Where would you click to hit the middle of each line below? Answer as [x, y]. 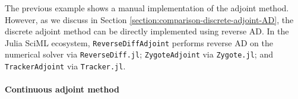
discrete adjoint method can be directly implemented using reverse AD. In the [147, 31]
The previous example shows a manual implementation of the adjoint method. [147, 8]
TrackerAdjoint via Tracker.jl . [65, 66]
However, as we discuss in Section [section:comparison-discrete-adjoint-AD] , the [149, 19]
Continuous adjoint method [62, 89]
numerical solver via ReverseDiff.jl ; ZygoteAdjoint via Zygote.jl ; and [139, 54]
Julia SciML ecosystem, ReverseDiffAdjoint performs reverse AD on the [139, 42]
